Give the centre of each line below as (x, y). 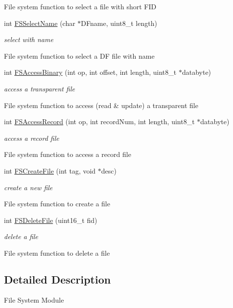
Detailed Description (58, 279)
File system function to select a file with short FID (80, 6)
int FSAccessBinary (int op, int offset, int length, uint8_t (90, 72)
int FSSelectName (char (40, 23)
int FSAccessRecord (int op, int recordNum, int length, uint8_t (99, 121)
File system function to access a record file (68, 154)
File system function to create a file (57, 204)
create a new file (28, 187)
